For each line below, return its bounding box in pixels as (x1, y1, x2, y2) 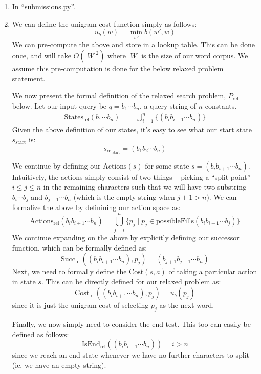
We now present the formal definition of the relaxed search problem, (12, 90, 226, 101)
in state (12, 276, 36, 286)
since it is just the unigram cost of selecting (12, 300, 149, 310)
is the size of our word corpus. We (141, 50, 248, 60)
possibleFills (156, 217, 194, 225)
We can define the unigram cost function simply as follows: (12, 18, 197, 29)
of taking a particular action (168, 266, 257, 277)
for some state (145, 160, 189, 171)
